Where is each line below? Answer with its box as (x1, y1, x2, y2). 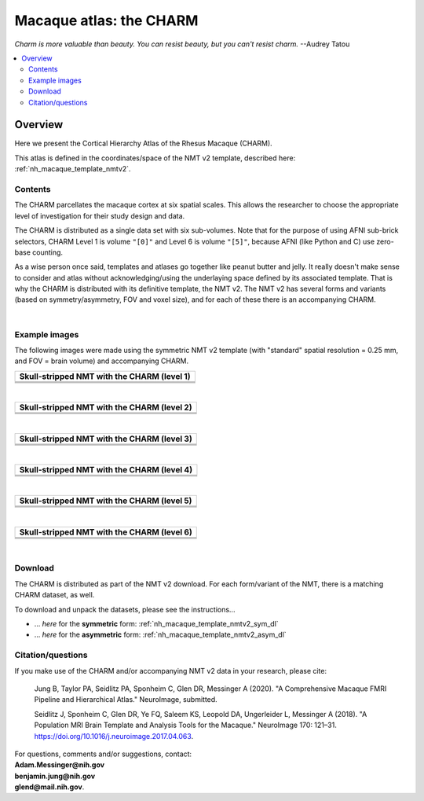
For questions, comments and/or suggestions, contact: (14, 749, 192, 759)
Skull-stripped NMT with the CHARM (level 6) (19, 527, 192, 538)
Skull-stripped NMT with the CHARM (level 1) (19, 370, 191, 381)
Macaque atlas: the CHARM (14, 12, 199, 29)
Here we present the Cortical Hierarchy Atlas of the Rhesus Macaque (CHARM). (14, 138, 272, 149)
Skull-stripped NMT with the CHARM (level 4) (19, 464, 192, 475)
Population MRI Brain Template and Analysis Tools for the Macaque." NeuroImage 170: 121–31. (34, 720, 337, 730)
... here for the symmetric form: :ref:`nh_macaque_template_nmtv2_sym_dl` (34, 619, 279, 629)
